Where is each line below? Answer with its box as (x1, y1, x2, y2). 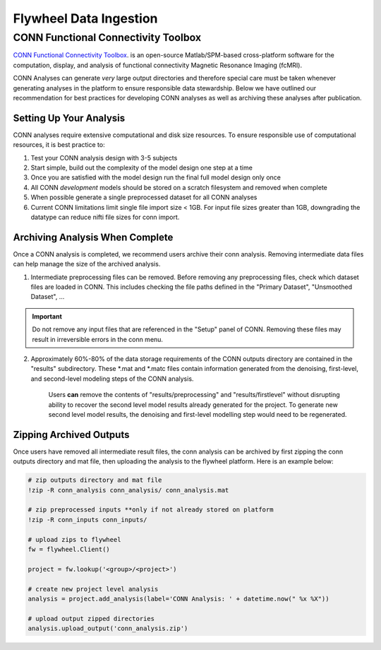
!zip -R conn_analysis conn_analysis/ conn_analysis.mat (28, 486, 229, 494)
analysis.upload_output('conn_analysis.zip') (28, 625, 188, 632)
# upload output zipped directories (28, 615, 155, 622)
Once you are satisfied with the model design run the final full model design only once (30, 173, 282, 182)
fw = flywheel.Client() (28, 545, 111, 553)
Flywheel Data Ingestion (13, 11, 158, 26)
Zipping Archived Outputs (13, 428, 130, 441)
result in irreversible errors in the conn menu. (32, 335, 164, 343)
